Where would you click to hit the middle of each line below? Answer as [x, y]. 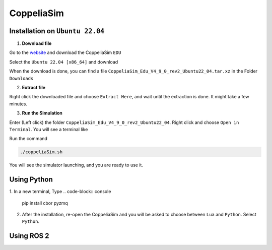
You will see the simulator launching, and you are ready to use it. [76, 165]
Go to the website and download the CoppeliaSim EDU [65, 52]
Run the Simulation [42, 113]
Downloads [21, 78]
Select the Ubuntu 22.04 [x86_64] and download [64, 62]
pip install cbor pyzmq [45, 203]
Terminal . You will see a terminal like [49, 129]
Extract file [33, 88]
